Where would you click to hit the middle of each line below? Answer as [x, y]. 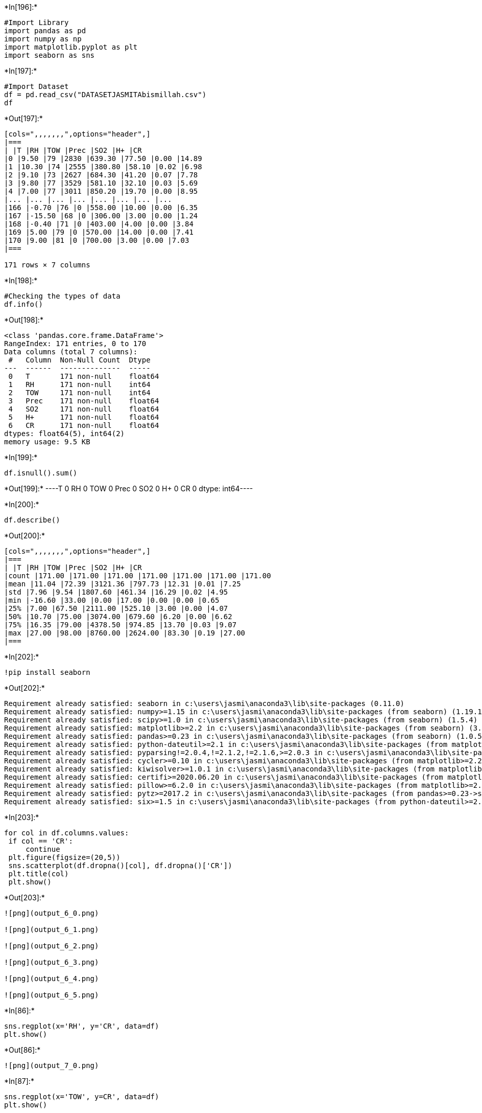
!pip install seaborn [47, 672]
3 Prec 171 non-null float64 [84, 401]
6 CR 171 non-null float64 [84, 425]
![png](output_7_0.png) [52, 1065]
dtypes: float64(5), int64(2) [65, 434]
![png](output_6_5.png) [52, 995]
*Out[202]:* [25, 688]
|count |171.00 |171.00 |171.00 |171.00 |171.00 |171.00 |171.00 [138, 576]
